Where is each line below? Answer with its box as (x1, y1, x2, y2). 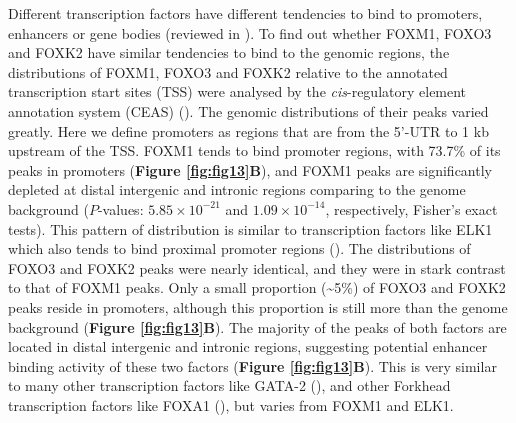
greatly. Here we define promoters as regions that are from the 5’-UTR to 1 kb (8, 120, 489, 141)
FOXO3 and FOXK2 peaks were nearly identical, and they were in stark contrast (8, 257, 506, 278)
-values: (97, 198, 144, 219)
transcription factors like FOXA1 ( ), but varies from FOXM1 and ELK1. (8, 394, 454, 415)
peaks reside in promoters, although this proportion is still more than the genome (8, 296, 508, 317)
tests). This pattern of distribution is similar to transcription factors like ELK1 (8, 218, 493, 239)
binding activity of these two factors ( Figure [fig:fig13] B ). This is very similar (8, 355, 497, 376)
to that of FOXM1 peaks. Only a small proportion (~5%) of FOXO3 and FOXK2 (8, 277, 506, 298)
